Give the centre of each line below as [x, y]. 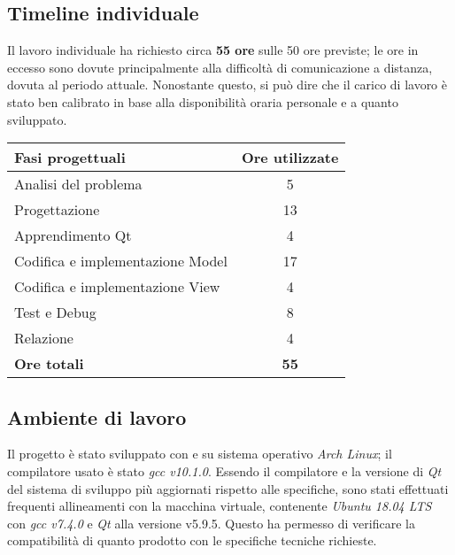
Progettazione [57, 210]
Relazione [44, 338]
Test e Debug [55, 312]
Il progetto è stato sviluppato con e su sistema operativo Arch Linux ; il [200, 454]
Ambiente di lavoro [97, 416]
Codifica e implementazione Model [121, 261]
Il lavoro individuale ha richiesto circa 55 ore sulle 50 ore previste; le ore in [213, 50]
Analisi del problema [78, 184]
